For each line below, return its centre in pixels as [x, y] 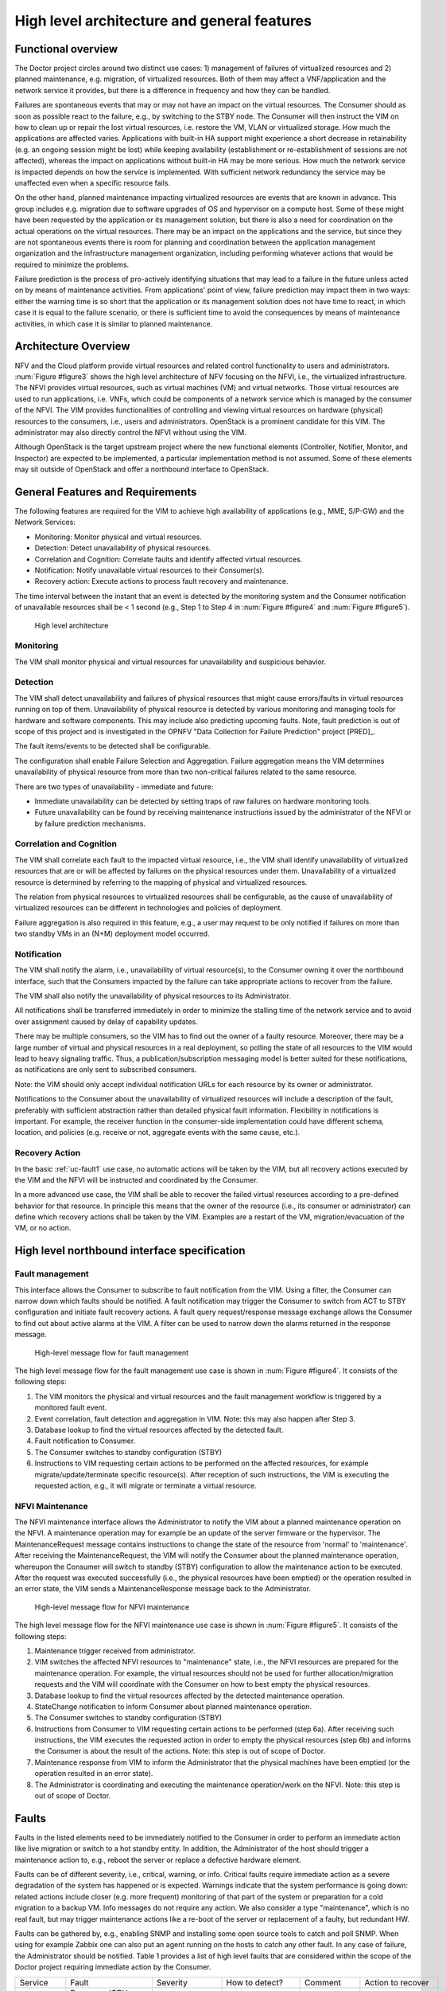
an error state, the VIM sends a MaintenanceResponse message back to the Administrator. [163, 1589]
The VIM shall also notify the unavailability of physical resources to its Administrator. [153, 996]
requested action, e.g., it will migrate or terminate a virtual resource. [146, 1485]
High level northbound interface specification [130, 1251]
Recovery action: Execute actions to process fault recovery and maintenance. [162, 581]
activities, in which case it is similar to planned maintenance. [114, 323]
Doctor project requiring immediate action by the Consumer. [113, 1967]
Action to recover [397, 1982]
